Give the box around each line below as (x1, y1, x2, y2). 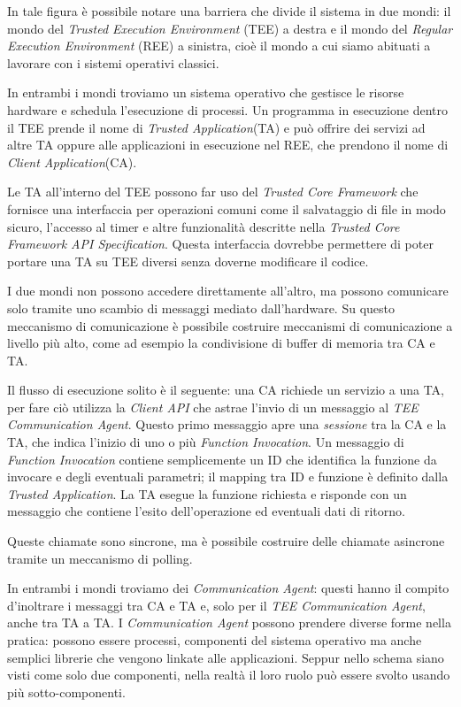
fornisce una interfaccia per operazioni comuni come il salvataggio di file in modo (7, 199, 446, 218)
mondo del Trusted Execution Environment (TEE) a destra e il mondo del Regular (7, 19, 453, 37)
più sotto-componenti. (7, 682, 126, 701)
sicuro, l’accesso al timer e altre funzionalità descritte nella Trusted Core (7, 217, 400, 235)
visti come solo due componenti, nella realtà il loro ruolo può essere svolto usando (7, 665, 450, 684)
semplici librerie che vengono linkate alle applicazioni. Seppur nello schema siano (7, 648, 444, 666)
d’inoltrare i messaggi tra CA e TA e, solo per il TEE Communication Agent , (7, 596, 426, 614)
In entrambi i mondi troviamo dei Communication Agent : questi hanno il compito (7, 579, 449, 597)
